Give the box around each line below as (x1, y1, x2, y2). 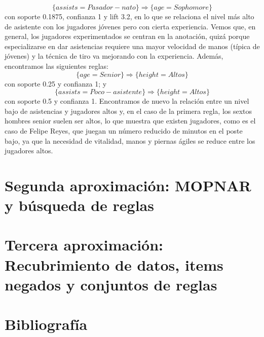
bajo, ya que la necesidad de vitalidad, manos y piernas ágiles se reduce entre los (5, 135, 255, 146)
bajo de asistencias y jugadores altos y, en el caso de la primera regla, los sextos (5, 105, 252, 116)
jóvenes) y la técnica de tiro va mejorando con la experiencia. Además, (5, 51, 223, 61)
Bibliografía (5, 314, 88, 334)
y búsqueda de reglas (5, 195, 154, 216)
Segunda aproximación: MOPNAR (5, 175, 251, 195)
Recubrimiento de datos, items (5, 254, 223, 275)
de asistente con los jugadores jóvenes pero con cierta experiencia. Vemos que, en (5, 21, 256, 31)
